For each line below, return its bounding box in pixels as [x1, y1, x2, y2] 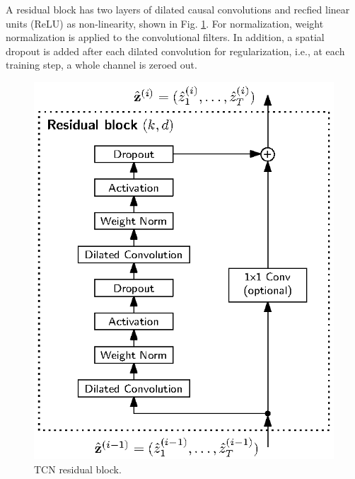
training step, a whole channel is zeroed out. [6, 57, 197, 72]
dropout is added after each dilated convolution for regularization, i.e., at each [6, 43, 345, 58]
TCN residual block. [34, 461, 122, 476]
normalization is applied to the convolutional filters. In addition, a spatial [6, 30, 325, 45]
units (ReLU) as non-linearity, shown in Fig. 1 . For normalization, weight [6, 16, 324, 30]
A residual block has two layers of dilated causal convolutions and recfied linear [6, 2, 350, 16]
